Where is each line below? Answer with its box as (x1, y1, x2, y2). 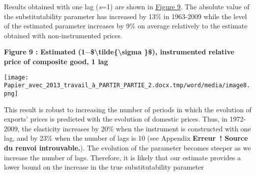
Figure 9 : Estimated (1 (4, 47, 85, 57)
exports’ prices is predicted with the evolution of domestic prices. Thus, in (4, 114, 228, 124)
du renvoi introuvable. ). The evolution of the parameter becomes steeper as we (4, 142, 251, 152)
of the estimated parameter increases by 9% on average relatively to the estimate (4, 21, 248, 31)
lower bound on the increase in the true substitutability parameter (4, 162, 204, 172)
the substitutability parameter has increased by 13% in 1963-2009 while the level (4, 11, 247, 21)
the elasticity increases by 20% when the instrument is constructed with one (22, 123, 251, 133)
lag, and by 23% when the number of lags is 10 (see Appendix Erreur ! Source (4, 133, 248, 143)
